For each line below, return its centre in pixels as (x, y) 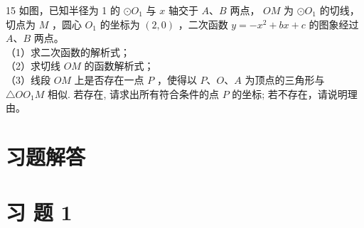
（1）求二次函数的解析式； (68, 51)
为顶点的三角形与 (285, 79)
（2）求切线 (33, 66)
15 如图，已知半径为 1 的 (63, 10)
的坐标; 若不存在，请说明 (290, 93)
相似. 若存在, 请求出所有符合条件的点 (133, 93)
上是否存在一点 (109, 79)
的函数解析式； (119, 66)
